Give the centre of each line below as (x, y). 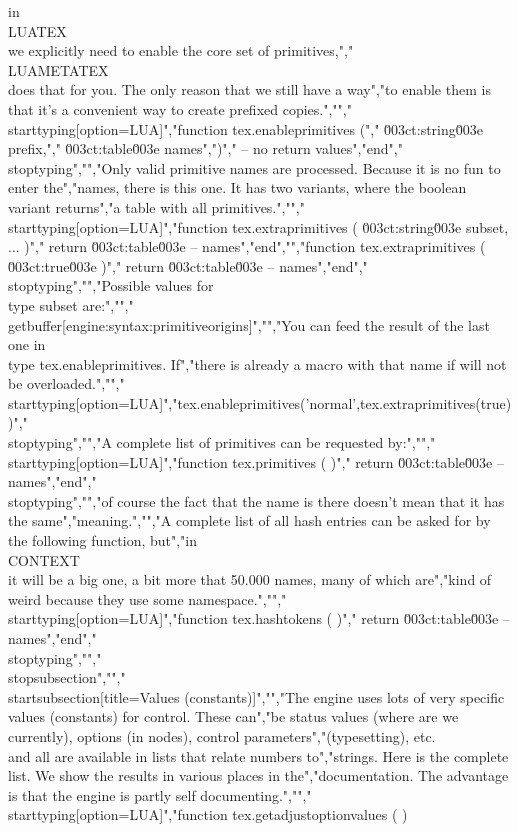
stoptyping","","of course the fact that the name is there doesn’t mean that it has (256, 500)
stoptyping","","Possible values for (111, 285)
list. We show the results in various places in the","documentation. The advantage (258, 775)
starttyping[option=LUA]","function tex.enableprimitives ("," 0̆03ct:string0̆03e (246, 128)
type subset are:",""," (71, 304)
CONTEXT (44, 559)
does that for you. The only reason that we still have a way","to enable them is (249, 89)
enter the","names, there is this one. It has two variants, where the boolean (237, 187)
